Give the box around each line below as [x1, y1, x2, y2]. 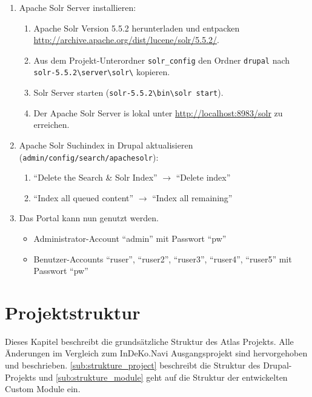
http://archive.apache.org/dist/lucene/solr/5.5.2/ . [33, 33, 219, 46]
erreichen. [33, 118, 70, 131]
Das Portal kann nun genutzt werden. [19, 212, 159, 224]
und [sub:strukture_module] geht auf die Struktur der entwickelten [38, 370, 288, 383]
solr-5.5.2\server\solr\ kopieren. [33, 65, 170, 78]
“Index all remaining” [152, 191, 233, 204]
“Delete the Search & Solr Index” [33, 171, 158, 184]
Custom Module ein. [5, 382, 81, 395]
